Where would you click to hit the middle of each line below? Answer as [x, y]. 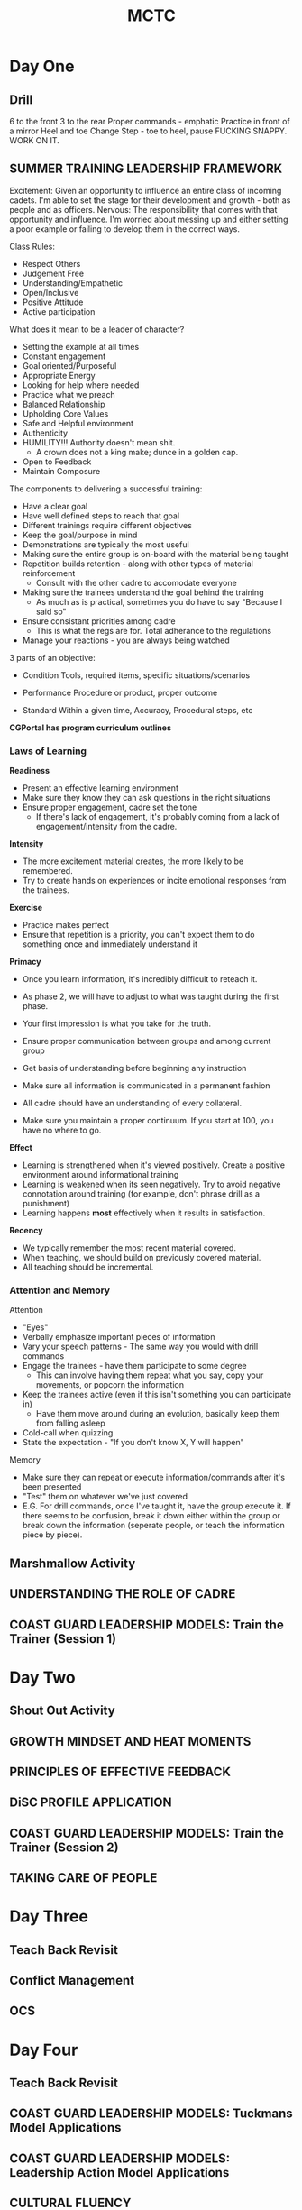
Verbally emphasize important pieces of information [119, 1337]
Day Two [43, 1677]
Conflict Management [72, 1981]
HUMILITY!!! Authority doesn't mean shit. [99, 442]
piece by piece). [52, 1535]
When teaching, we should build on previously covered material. [142, 1258]
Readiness [29, 771]
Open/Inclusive [50, 292]
